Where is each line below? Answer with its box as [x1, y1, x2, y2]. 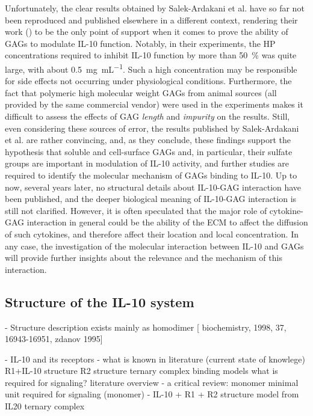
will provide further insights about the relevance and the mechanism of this [5, 251, 282, 264]
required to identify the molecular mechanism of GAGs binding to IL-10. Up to [5, 168, 297, 181]
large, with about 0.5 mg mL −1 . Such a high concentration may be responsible [5, 61, 297, 75]
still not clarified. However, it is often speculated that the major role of [5, 204, 267, 216]
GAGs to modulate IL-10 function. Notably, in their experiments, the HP [5, 37, 276, 49]
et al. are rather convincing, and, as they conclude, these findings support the [5, 133, 291, 146]
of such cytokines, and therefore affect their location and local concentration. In [5, 227, 299, 240]
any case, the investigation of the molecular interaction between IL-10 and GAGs [5, 239, 304, 252]
